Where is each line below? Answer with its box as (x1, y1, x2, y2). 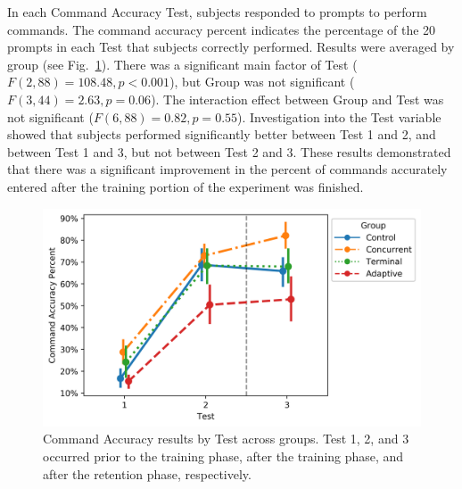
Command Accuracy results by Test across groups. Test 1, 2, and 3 (43, 429, 409, 448)
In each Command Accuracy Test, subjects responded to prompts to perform (7, 3, 427, 21)
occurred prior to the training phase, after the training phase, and (43, 447, 404, 466)
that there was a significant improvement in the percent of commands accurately (7, 160, 448, 178)
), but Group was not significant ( (169, 72, 355, 91)
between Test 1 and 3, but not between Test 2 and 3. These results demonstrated (7, 142, 451, 161)
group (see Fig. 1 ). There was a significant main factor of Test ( (7, 54, 358, 73)
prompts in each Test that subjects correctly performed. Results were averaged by (7, 37, 455, 56)
